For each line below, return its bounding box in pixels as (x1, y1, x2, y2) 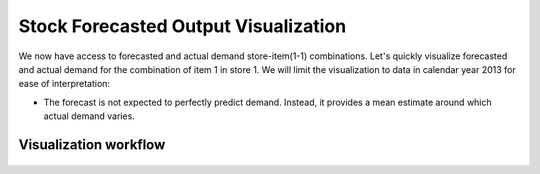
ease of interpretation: (18, 78, 110, 90)
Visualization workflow (18, 136, 166, 153)
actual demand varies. (43, 110, 135, 122)
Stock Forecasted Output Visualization (18, 15, 347, 37)
